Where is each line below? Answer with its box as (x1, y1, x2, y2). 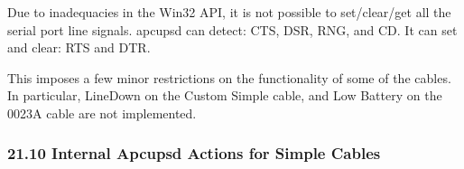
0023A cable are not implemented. (7, 103, 197, 122)
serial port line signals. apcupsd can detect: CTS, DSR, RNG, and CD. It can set (7, 20, 458, 39)
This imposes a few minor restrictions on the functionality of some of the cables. (7, 68, 451, 87)
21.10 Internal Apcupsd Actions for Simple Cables (7, 142, 381, 164)
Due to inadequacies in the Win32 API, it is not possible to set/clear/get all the (7, 3, 451, 21)
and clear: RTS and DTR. (7, 38, 151, 57)
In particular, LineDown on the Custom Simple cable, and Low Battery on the (7, 86, 442, 105)
